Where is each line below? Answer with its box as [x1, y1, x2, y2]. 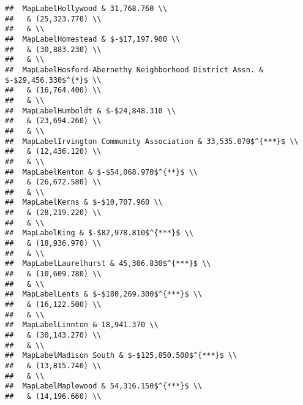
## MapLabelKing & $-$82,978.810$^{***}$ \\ [5, 229, 193, 238]
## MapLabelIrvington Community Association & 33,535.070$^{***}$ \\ [5, 137, 299, 146]
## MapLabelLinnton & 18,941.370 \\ [5, 320, 159, 330]
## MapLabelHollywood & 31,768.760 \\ [5, 4, 167, 13]
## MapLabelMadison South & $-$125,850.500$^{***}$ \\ [5, 351, 238, 360]
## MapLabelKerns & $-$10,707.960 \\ [5, 198, 163, 207]
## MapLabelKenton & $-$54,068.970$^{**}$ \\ [5, 167, 198, 176]
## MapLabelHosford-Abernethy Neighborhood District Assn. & [5, 65, 264, 74]
